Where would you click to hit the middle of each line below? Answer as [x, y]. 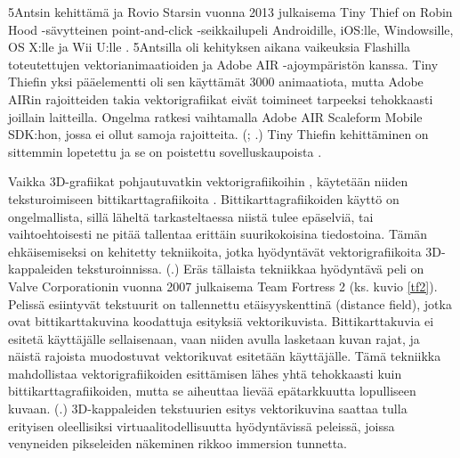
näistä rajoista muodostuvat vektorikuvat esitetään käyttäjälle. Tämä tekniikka [225, 356]
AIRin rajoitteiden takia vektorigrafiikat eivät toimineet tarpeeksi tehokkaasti [221, 98]
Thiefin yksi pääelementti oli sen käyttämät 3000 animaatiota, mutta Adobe [216, 82]
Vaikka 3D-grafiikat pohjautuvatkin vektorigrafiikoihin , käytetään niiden [208, 181]
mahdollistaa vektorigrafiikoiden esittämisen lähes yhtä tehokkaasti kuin [205, 373]
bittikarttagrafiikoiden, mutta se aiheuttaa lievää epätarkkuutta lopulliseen [212, 391]
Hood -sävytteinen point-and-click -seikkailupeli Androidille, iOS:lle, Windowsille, [231, 29]
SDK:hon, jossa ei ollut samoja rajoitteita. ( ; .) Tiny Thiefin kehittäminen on [218, 134]
